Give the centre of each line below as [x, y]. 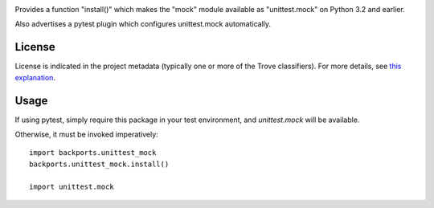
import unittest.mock [72, 186]
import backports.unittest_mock [93, 153]
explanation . [35, 77]
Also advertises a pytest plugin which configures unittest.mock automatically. [143, 24]
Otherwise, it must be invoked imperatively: [86, 134]
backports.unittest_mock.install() [99, 164]
